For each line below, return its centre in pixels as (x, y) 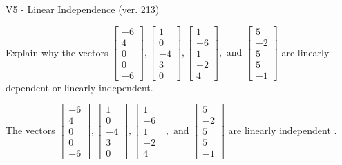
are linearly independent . (283, 130)
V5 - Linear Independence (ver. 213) (83, 9)
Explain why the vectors (57, 52)
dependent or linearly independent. (79, 87)
